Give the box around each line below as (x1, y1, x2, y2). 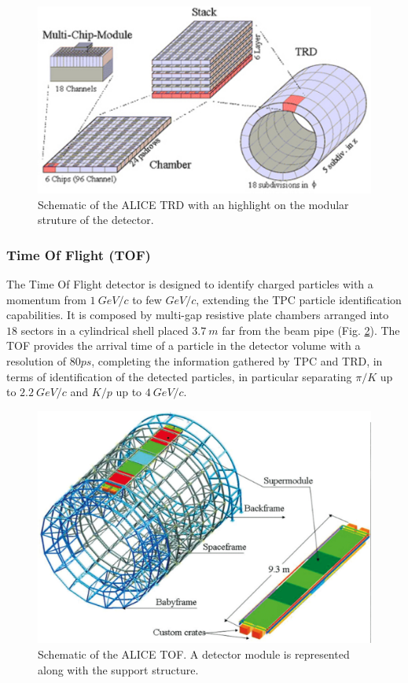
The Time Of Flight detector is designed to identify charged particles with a (6, 276, 373, 292)
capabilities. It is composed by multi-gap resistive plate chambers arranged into (6, 307, 389, 323)
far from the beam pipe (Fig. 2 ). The (222, 321, 400, 338)
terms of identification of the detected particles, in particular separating (6, 368, 352, 384)
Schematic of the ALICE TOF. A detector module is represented (38, 645, 350, 662)
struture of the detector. (38, 211, 154, 228)
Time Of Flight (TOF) (6, 244, 151, 264)
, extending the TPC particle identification (196, 291, 402, 307)
